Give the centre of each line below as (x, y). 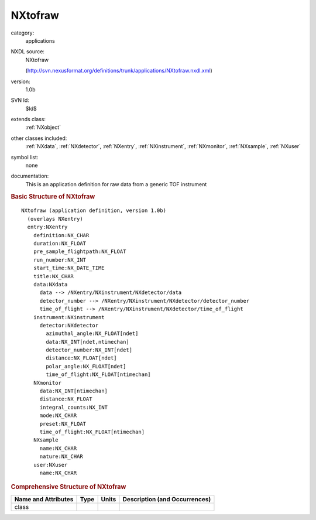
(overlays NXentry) (55, 219)
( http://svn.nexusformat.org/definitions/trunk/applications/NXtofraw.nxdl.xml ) (119, 71)
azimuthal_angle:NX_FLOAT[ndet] (92, 333)
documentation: (30, 176)
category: (23, 33)
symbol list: (25, 157)
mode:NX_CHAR (58, 415)
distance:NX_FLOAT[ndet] (81, 358)
